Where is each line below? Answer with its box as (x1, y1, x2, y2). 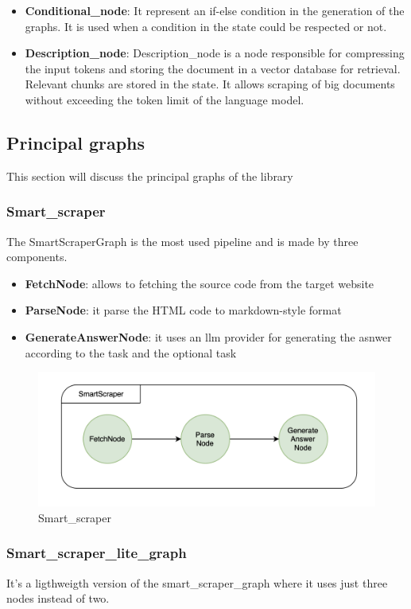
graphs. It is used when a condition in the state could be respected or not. (25, 18, 387, 34)
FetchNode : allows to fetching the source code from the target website (25, 275, 374, 291)
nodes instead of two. (6, 590, 110, 607)
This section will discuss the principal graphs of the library (6, 167, 293, 184)
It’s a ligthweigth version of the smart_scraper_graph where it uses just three (6, 574, 388, 591)
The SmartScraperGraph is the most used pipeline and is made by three (6, 232, 359, 249)
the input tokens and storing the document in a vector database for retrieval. (25, 60, 401, 76)
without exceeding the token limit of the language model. (25, 91, 304, 107)
